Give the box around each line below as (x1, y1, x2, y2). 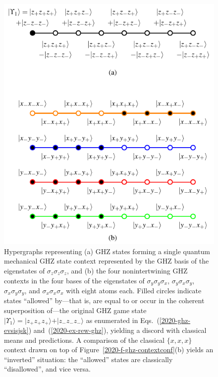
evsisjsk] (4, 325, 29, 335)
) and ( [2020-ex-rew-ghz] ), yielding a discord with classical (28, 325, 207, 335)
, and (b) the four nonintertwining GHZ (66, 265, 188, 275)
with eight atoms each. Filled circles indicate (66, 285, 202, 295)
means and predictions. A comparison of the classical (4, 334, 165, 345)
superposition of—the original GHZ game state (4, 305, 147, 315)
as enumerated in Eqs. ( (86, 315, 160, 325)
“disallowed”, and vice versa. (4, 364, 91, 374)
